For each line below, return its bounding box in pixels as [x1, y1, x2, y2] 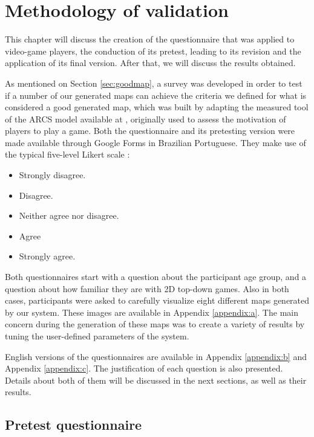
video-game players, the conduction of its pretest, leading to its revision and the [5, 44, 301, 57]
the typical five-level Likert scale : [5, 148, 130, 161]
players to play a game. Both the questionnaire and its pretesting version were [5, 124, 295, 137]
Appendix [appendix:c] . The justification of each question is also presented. [5, 362, 283, 375]
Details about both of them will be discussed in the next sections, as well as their [5, 373, 307, 386]
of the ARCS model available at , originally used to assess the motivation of [5, 112, 286, 125]
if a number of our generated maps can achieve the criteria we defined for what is [5, 88, 307, 101]
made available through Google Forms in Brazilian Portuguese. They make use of [5, 136, 306, 148]
